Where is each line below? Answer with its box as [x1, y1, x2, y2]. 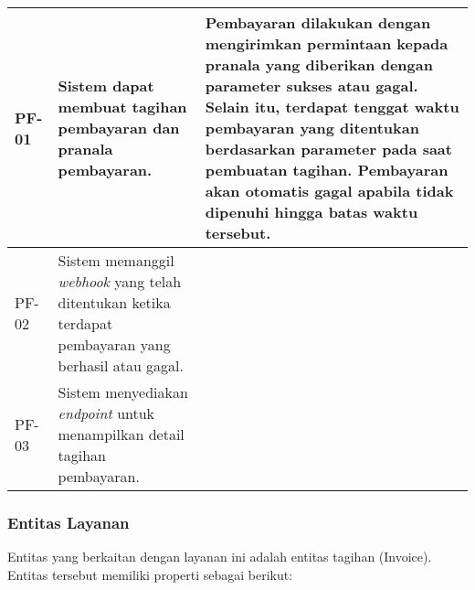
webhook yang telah [58, 271, 182, 292]
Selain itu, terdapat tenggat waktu [205, 96, 459, 117]
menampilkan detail [58, 424, 185, 445]
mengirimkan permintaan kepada [205, 33, 449, 54]
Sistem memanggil [58, 250, 174, 271]
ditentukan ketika [58, 292, 171, 313]
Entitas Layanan [7, 510, 130, 533]
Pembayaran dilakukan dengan [205, 12, 431, 33]
